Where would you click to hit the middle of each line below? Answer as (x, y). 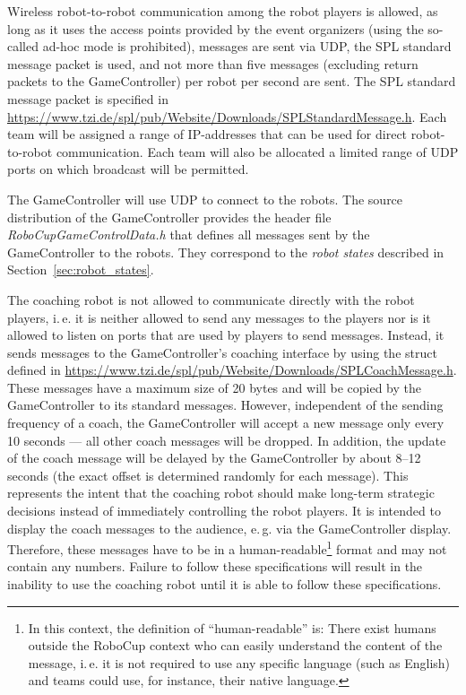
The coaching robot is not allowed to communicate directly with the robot (211, 299)
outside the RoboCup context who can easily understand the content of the (235, 645)
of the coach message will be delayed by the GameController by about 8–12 (214, 458)
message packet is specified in (88, 98)
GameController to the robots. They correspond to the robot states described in (226, 252)
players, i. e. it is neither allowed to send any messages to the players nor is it (219, 317)
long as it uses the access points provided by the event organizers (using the (216, 28)
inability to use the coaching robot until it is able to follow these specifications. (224, 584)
